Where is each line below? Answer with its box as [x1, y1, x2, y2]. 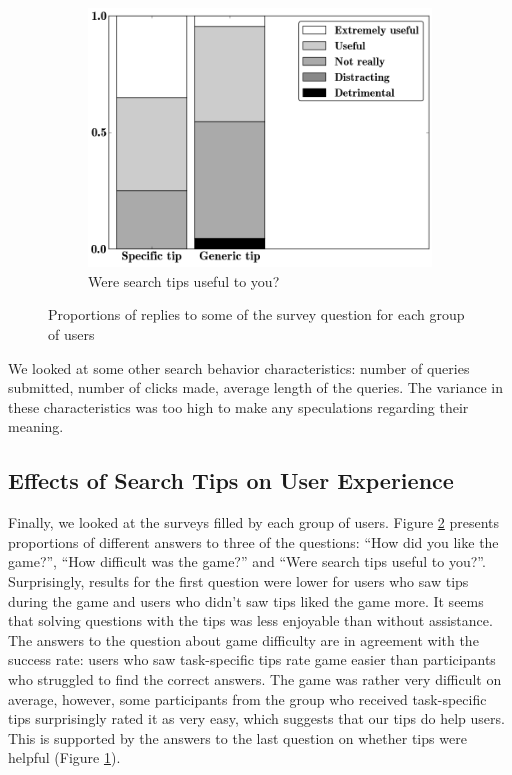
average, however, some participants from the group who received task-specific [8, 688, 487, 709]
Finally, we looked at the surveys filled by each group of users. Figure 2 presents [8, 512, 500, 533]
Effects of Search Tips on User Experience [8, 465, 454, 496]
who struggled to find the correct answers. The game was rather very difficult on [8, 668, 502, 689]
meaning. [8, 416, 64, 437]
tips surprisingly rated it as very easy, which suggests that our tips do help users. [8, 708, 505, 729]
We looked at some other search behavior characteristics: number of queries [8, 357, 470, 378]
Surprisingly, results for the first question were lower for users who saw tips [8, 571, 469, 591]
